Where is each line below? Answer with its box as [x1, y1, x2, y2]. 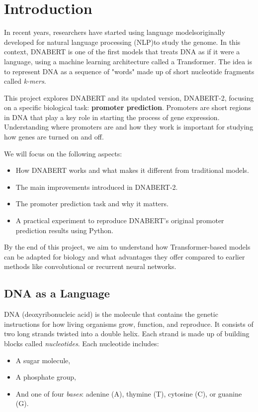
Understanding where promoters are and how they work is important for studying [4, 122, 254, 132]
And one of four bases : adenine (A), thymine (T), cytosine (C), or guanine [15, 388, 242, 399]
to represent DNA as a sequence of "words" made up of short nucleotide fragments [4, 66, 255, 76]
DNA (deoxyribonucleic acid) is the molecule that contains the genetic [4, 309, 218, 319]
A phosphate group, [15, 372, 76, 382]
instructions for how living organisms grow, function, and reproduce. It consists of [4, 318, 254, 329]
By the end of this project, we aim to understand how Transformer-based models [4, 242, 251, 252]
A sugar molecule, [15, 355, 71, 365]
